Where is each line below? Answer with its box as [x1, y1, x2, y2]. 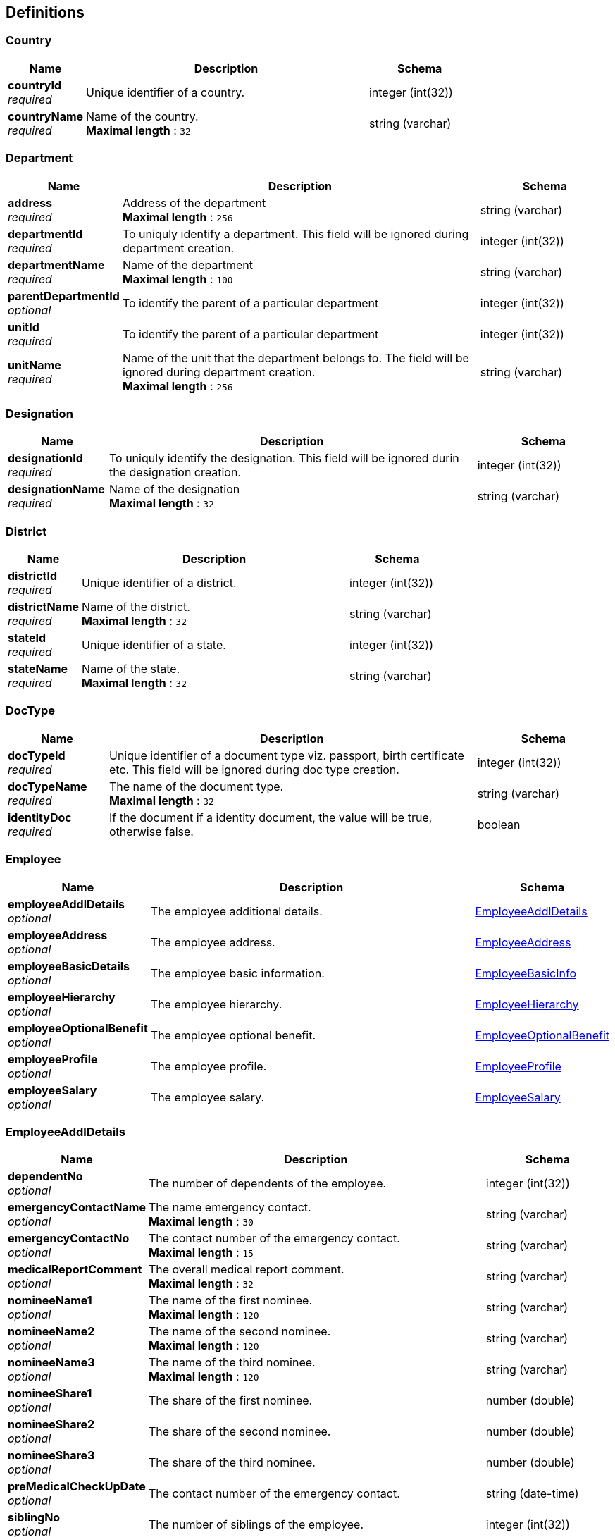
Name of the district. [82, 600, 190, 615]
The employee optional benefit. [150, 1027, 316, 1042]
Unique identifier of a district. [82, 576, 237, 591]
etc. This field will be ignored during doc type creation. [108, 762, 399, 777]
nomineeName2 [8, 1324, 95, 1339]
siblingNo [8, 1510, 61, 1525]
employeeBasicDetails [8, 958, 130, 973]
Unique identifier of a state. [82, 638, 226, 653]
